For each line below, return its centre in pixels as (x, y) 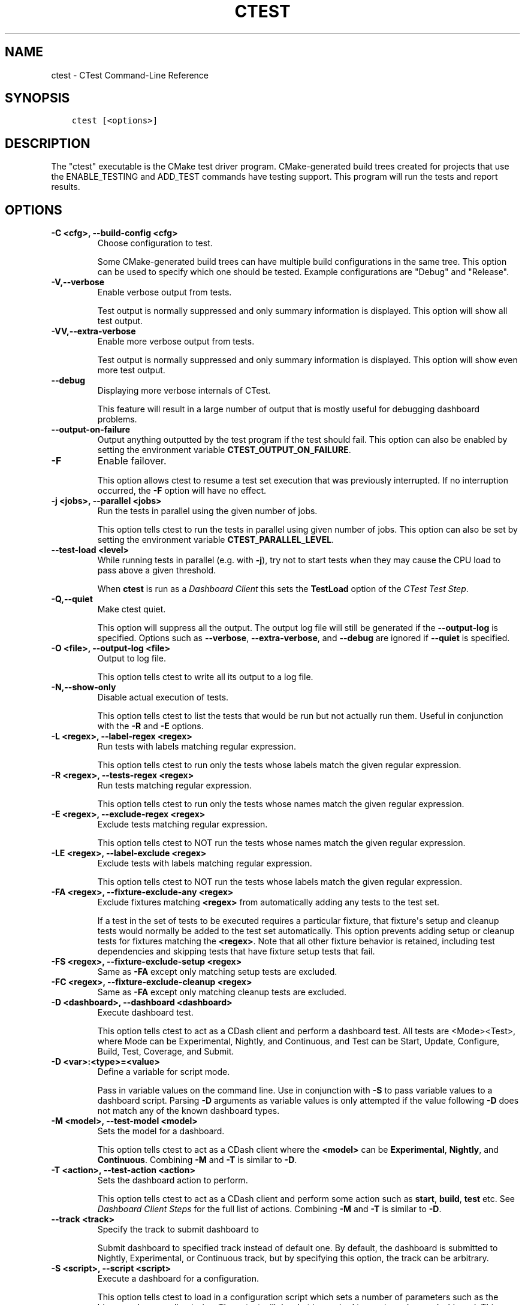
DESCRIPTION (48, 143)
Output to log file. (132, 658)
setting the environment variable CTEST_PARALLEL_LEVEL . (216, 540)
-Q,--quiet (72, 599)
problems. (117, 419)
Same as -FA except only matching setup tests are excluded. (217, 972)
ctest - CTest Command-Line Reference (130, 75)
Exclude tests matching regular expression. (182, 824)
